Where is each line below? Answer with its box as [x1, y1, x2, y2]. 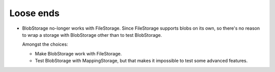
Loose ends [9, 8, 60, 19]
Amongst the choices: [22, 41, 68, 47]
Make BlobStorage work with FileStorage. [35, 50, 122, 56]
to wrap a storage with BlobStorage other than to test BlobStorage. [22, 32, 162, 38]
